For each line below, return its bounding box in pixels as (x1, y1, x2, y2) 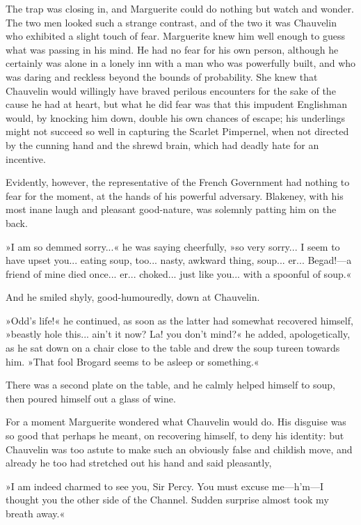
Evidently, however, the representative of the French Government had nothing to (6, 175, 350, 189)
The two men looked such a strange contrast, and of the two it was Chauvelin (6, 15, 337, 29)
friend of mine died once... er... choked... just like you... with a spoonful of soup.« (6, 266, 352, 281)
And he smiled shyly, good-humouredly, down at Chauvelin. (6, 290, 260, 304)
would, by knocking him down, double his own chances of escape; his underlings (6, 110, 346, 125)
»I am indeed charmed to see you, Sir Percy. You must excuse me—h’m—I (6, 478, 324, 493)
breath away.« (6, 506, 65, 520)
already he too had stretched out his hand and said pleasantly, (6, 455, 272, 470)
